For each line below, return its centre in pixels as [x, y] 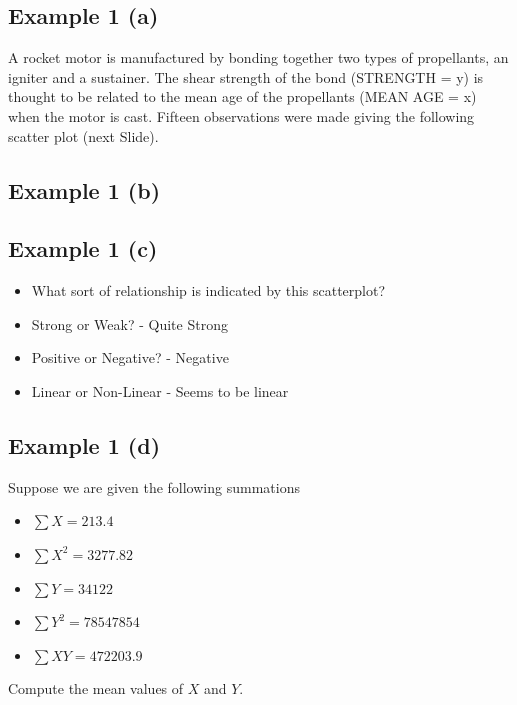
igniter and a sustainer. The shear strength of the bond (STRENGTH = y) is [246, 76]
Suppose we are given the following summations [154, 486]
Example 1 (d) [84, 444]
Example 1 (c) [83, 248]
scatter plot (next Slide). [83, 135]
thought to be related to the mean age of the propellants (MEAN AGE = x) [242, 96]
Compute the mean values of [96, 688]
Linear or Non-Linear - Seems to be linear [160, 390]
